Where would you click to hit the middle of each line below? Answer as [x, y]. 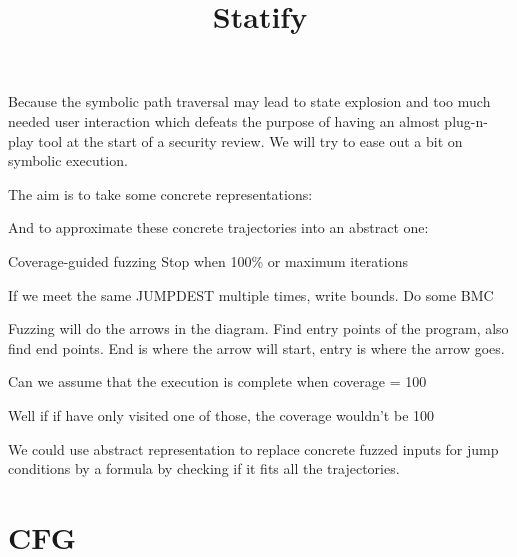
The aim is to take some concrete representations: [160, 193]
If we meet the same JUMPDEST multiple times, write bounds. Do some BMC [251, 294]
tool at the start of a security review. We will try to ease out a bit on [250, 140]
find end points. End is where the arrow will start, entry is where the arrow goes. [256, 347]
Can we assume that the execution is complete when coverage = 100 [217, 381]
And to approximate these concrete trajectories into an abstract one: [218, 227]
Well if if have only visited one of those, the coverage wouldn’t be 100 [221, 414]
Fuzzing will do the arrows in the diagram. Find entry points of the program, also [258, 328]
